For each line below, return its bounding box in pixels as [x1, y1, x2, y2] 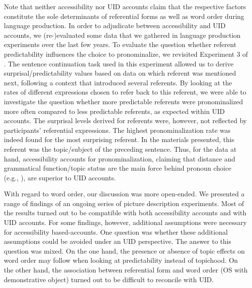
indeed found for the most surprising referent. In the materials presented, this [4, 134, 235, 144]
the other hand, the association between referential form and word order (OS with [4, 265, 248, 275]
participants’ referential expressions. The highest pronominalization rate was [4, 125, 231, 135]
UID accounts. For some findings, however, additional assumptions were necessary [4, 217, 247, 227]
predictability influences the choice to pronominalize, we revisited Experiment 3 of [4, 48, 248, 59]
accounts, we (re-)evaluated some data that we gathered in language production [4, 30, 241, 40]
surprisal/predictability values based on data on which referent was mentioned [4, 68, 236, 78]
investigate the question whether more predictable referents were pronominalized [4, 96, 243, 106]
